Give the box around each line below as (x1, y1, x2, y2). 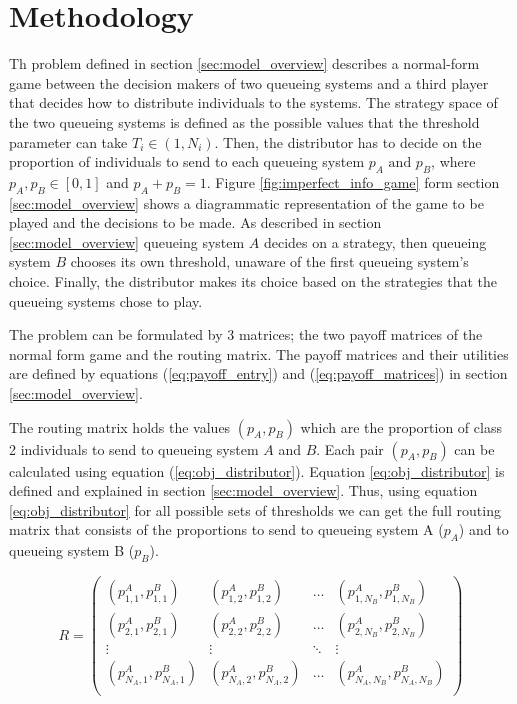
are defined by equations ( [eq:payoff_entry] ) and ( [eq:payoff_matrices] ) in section (9, 363, 508, 384)
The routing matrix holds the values (9, 416, 231, 437)
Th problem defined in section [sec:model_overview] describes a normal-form (9, 53, 480, 74)
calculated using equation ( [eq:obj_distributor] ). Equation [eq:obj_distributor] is (9, 460, 505, 481)
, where (431, 151, 476, 172)
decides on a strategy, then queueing (263, 231, 487, 252)
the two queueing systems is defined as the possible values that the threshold (9, 111, 480, 132)
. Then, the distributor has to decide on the (214, 131, 482, 152)
